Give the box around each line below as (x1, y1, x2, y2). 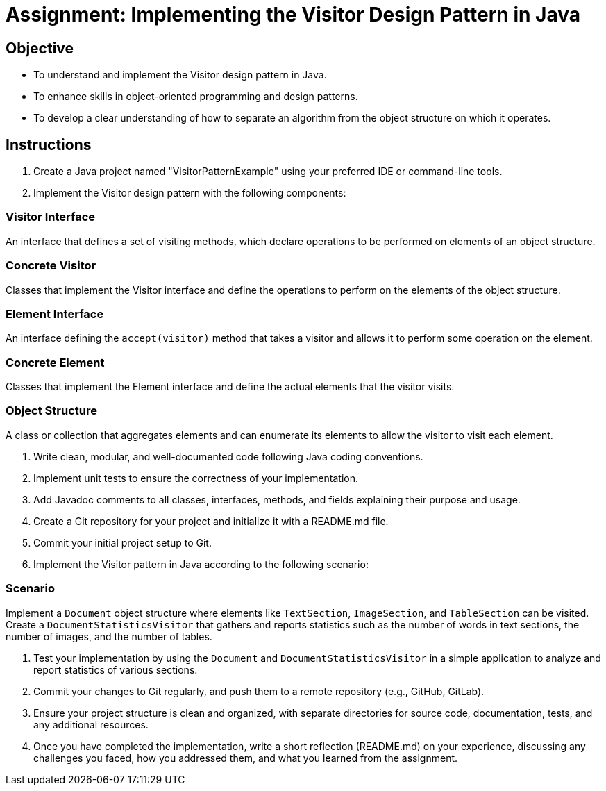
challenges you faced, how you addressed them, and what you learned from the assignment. (33, 751, 458, 764)
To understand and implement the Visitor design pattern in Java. (33, 69, 327, 81)
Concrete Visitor (6, 258, 96, 273)
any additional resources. (33, 718, 149, 731)
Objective (6, 39, 74, 57)
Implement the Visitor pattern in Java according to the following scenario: (33, 558, 369, 570)
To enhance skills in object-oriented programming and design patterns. (33, 90, 358, 103)
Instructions (6, 135, 92, 153)
